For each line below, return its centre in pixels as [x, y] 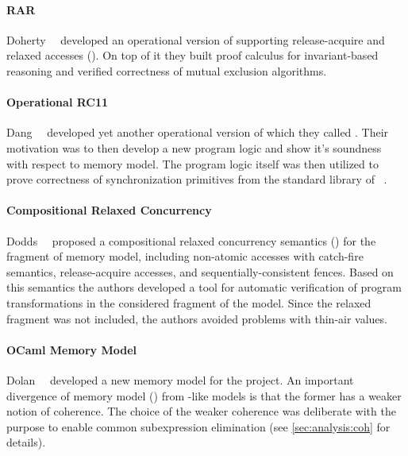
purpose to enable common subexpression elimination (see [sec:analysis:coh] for [198, 426]
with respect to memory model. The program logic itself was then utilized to [192, 163]
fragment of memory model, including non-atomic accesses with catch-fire [185, 256]
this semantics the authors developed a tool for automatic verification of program [204, 287]
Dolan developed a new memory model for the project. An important [180, 379]
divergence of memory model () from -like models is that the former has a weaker [204, 395]
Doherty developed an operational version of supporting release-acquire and [196, 39]
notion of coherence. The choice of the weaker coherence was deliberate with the [201, 411]
